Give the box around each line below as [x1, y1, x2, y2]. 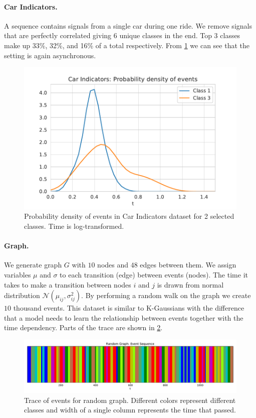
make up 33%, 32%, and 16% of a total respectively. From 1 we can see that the [4, 40, 249, 50]
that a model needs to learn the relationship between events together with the [4, 312, 243, 323]
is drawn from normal [157, 279, 224, 290]
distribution [4, 290, 40, 301]
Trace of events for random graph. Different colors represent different [24, 394, 236, 405]
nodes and [97, 259, 129, 270]
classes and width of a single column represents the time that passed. [24, 404, 236, 415]
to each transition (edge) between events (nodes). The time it [60, 269, 248, 280]
